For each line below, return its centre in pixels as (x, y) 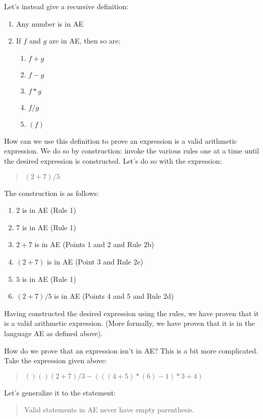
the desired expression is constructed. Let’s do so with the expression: (113, 160)
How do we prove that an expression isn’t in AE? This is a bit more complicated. (131, 350)
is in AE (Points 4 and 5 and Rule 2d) (114, 296)
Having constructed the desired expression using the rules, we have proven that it (131, 313)
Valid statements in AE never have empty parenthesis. (109, 410)
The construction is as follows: (52, 193)
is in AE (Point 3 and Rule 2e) (95, 261)
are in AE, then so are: (85, 41)
